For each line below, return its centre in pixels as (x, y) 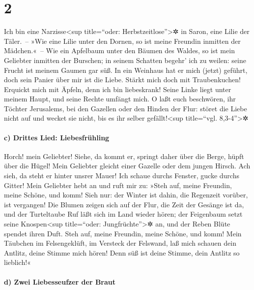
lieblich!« (17, 262)
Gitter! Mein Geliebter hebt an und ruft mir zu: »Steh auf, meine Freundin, (118, 185)
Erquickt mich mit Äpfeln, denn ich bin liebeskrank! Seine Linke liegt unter (118, 89)
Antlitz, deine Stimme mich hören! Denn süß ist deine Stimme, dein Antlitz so (122, 252)
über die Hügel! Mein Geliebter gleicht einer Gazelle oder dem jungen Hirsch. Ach (127, 166)
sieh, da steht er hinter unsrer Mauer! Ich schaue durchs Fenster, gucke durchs (122, 176)
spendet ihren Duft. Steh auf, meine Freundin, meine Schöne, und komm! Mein (123, 233)
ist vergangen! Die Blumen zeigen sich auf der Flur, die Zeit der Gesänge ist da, (124, 204)
